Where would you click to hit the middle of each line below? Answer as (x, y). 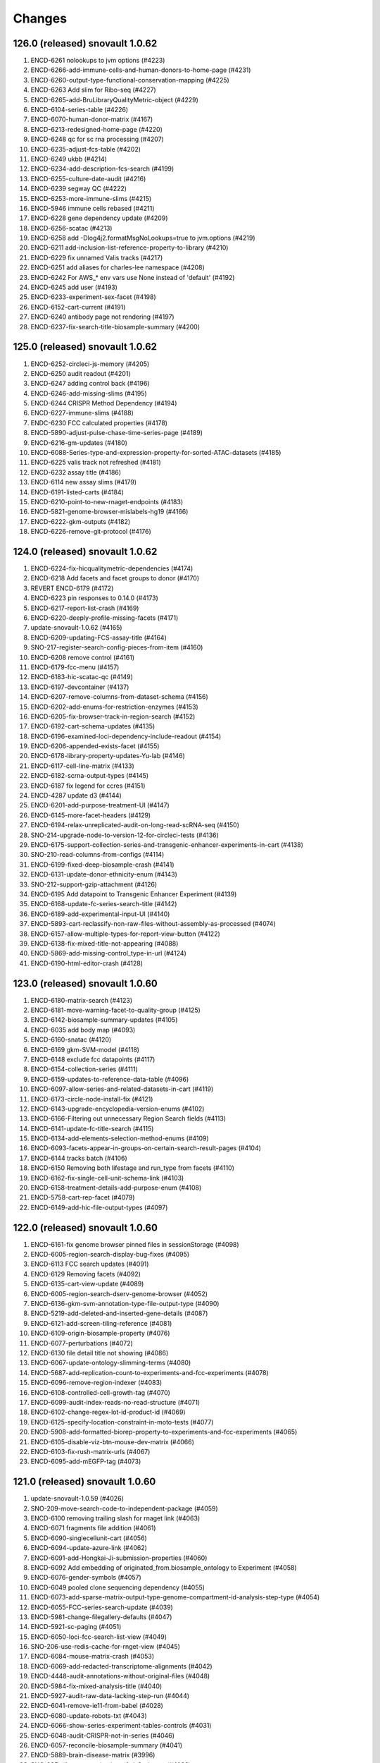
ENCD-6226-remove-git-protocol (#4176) (91, 532)
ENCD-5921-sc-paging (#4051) (76, 1627)
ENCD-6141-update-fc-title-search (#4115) (92, 1128)
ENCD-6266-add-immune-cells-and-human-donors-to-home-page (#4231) (141, 70)
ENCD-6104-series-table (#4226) (80, 110)
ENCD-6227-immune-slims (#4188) (82, 413)
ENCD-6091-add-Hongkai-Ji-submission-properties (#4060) (119, 1558)
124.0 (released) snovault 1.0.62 (85, 551)
